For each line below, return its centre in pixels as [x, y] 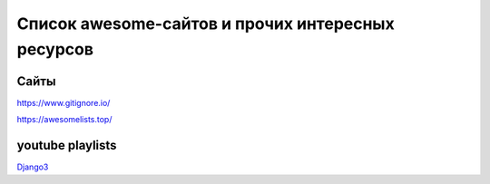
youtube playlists [67, 145]
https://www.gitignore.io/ [64, 102]
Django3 [33, 167]
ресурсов [55, 49]
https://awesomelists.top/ [64, 120]
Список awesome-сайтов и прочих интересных [206, 24]
